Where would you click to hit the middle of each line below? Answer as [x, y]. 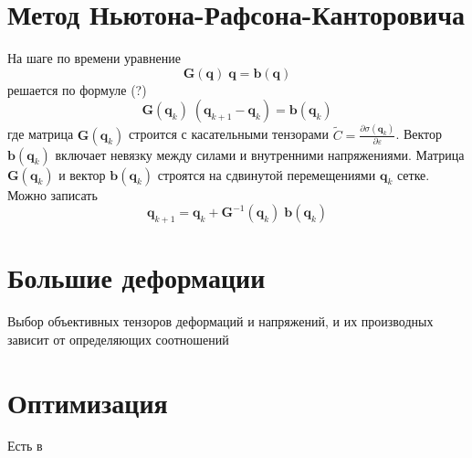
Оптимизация [88, 402]
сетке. [413, 174]
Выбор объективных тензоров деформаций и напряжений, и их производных [220, 321]
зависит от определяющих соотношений [118, 339]
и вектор [82, 174]
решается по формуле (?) [77, 89]
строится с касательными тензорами [228, 134]
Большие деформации [136, 277]
